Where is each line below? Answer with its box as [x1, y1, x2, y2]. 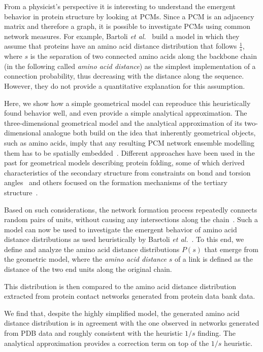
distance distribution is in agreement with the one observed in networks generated [4, 318, 259, 328]
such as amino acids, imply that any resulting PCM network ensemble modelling [4, 137, 254, 148]
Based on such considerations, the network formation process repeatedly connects [4, 204, 257, 215]
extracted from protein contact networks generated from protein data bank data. [4, 291, 255, 301]
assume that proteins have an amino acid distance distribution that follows [4, 41, 237, 51]
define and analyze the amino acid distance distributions [4, 243, 180, 254]
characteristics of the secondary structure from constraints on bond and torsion [4, 167, 251, 178]
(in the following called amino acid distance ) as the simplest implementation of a [4, 60, 256, 71]
